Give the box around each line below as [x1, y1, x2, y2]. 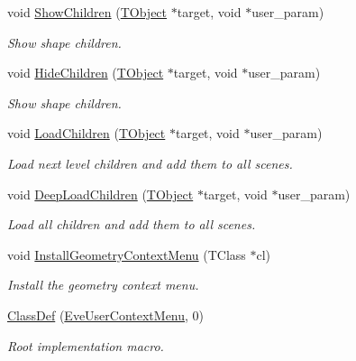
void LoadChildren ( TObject [7, 124, 166, 143]
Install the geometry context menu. [7, 275, 199, 294]
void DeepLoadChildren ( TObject [7, 184, 194, 203]
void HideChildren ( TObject [7, 63, 164, 82]
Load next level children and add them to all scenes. [7, 153, 293, 172]
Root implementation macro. [7, 336, 164, 355]
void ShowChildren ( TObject [7, 3, 168, 21]
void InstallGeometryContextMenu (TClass [7, 245, 246, 264]
